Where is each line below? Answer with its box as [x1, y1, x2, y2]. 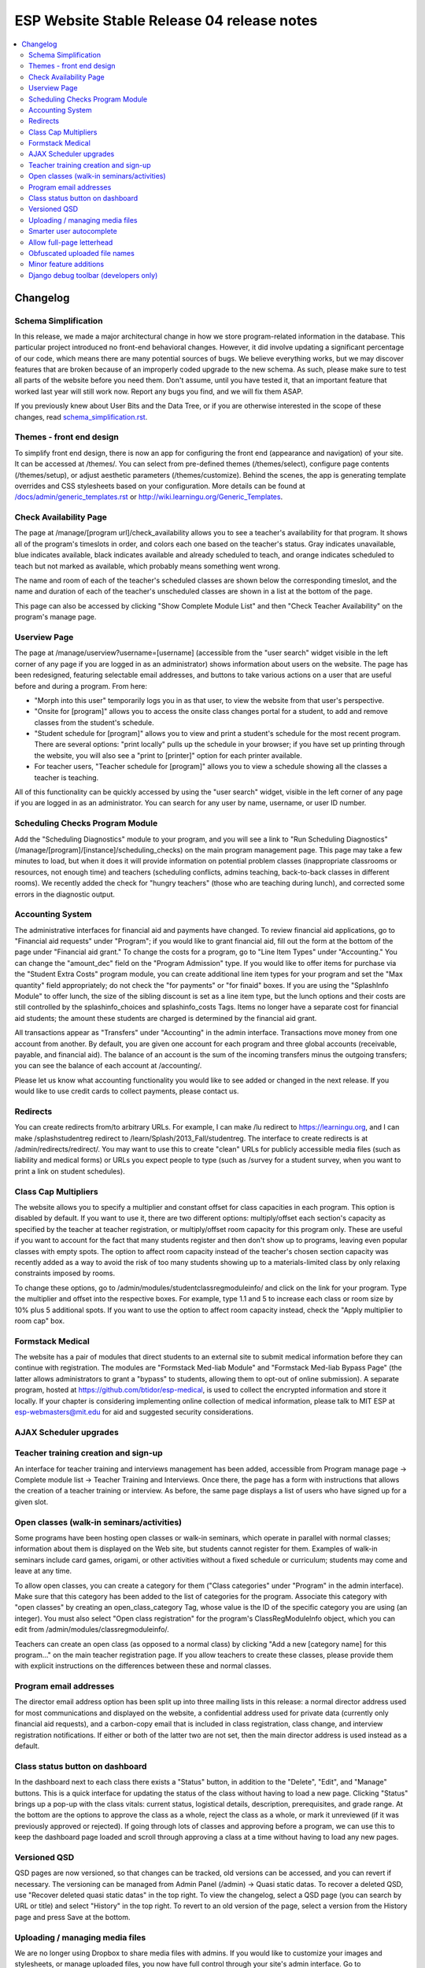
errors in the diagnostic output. [14, 890, 116, 899]
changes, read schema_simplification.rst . [14, 412, 148, 421]
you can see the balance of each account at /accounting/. [14, 1061, 202, 1071]
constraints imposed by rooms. [14, 1268, 116, 1278]
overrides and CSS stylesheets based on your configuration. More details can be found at [14, 481, 306, 490]
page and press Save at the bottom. [14, 1912, 131, 1922]
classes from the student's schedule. [34, 717, 154, 727]
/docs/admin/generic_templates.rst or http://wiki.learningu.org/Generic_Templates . [14, 492, 283, 501]
